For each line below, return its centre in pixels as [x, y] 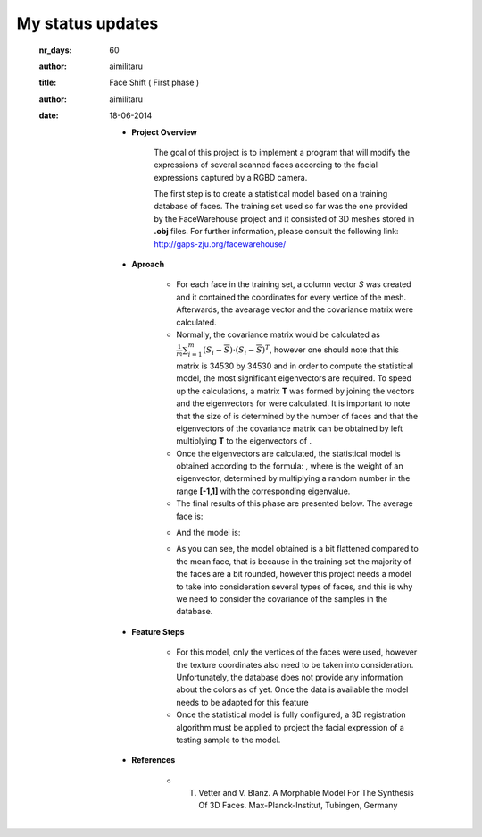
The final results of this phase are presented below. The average [295, 503]
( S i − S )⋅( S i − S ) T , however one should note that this [300, 350]
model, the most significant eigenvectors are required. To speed [294, 378]
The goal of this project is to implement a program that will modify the [282, 152]
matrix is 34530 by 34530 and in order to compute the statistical [295, 366]
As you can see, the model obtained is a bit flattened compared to [297, 549]
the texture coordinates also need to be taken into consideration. [295, 664]
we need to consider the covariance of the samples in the [282, 598]
